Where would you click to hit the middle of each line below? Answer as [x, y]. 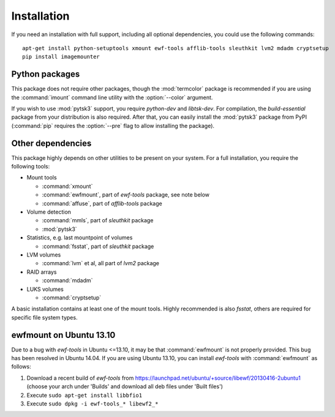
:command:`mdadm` [67, 280]
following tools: [31, 167]
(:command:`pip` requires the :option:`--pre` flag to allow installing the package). [113, 126]
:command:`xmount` [67, 186]
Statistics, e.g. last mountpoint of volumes [80, 238]
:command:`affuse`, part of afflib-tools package [102, 203]
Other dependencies [51, 143]
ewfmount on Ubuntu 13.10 [63, 335]
